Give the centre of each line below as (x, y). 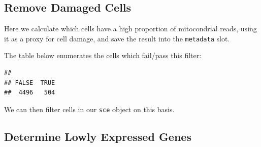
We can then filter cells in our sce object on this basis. (89, 109)
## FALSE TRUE (30, 83)
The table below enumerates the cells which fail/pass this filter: (103, 55)
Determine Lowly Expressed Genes (98, 136)
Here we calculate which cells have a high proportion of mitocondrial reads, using (130, 29)
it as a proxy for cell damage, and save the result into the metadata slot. (117, 38)
